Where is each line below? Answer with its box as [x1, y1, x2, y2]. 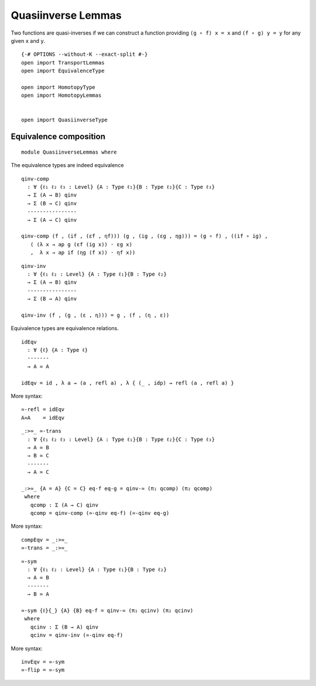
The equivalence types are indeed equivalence [11, 162, 124, 169]
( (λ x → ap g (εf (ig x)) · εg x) [30, 241, 133, 247]
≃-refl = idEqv [21, 406, 65, 413]
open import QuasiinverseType [21, 117, 108, 123]
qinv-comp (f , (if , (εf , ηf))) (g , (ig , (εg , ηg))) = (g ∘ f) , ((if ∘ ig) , [21, 233, 269, 240]
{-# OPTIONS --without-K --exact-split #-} [21, 51, 148, 58]
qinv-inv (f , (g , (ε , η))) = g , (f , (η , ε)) [21, 311, 170, 318]
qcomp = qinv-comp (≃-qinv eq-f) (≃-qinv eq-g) [30, 510, 170, 517]
